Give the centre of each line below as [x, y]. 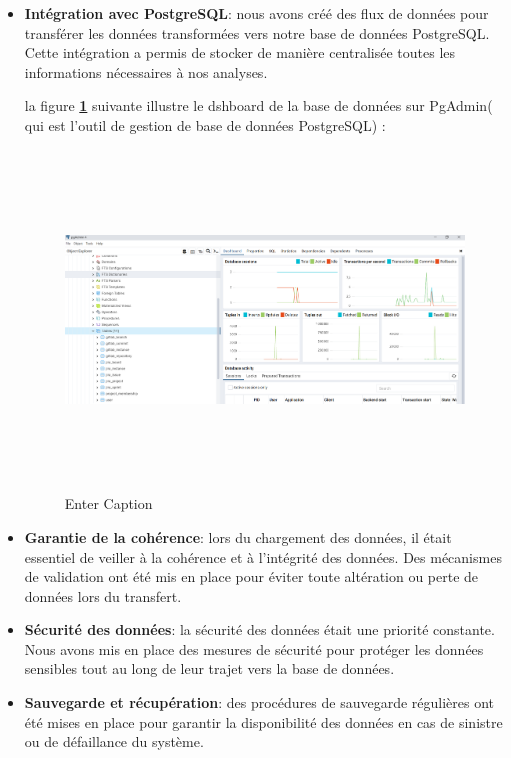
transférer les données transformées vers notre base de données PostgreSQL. [257, 32]
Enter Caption [108, 503]
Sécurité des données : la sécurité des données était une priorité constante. [259, 629]
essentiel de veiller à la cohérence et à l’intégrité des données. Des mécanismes [263, 556]
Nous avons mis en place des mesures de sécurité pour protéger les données [254, 648]
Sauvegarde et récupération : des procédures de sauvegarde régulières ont [259, 702]
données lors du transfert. [103, 595]
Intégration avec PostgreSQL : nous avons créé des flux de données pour [256, 13]
